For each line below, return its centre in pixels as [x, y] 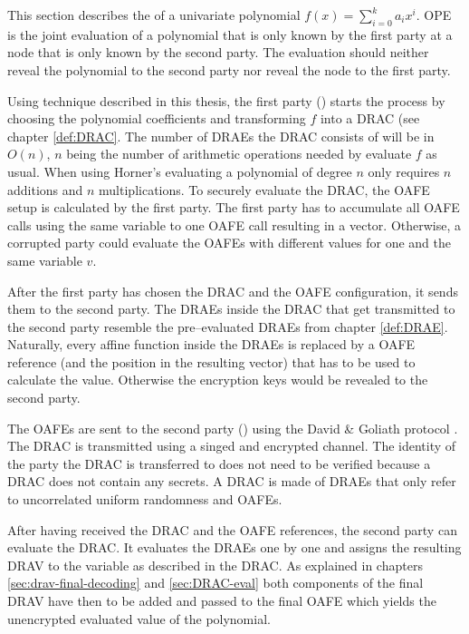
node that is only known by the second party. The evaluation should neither [218, 52]
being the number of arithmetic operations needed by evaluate [239, 154]
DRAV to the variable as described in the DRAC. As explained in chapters [215, 565]
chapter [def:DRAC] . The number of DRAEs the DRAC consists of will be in [221, 136]
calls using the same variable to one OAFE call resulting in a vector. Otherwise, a [234, 224]
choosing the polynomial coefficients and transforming [157, 118]
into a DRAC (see [370, 118]
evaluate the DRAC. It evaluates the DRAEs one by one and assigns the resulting [234, 547]
